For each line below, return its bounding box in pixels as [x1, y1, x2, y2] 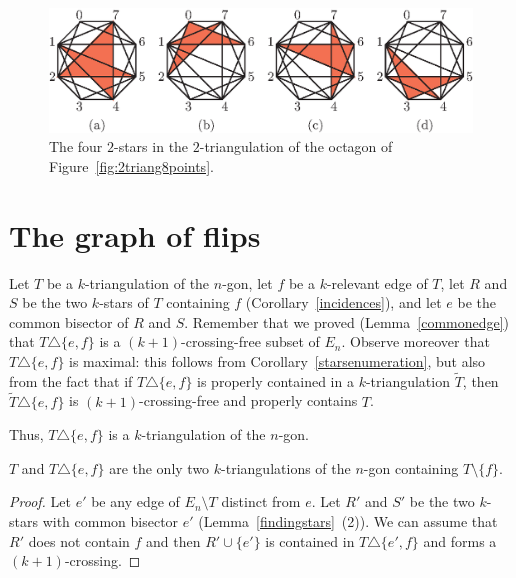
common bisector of [9, 311, 129, 332]
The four [49, 136, 103, 157]
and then [146, 530, 201, 551]
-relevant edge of [326, 272, 428, 293]
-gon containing [363, 457, 459, 478]
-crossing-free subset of [181, 331, 320, 352]
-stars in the [114, 136, 189, 157]
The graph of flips [9, 214, 261, 255]
